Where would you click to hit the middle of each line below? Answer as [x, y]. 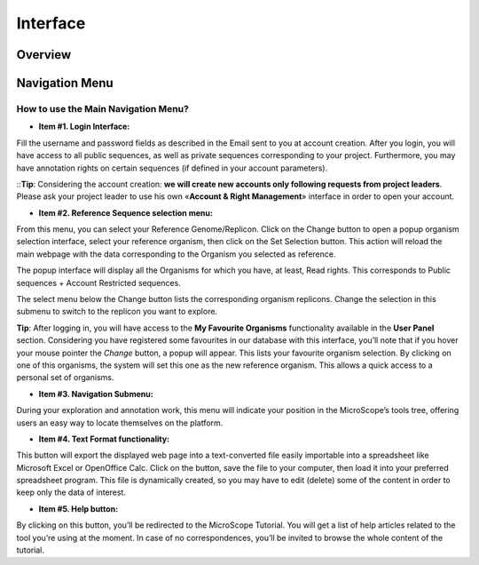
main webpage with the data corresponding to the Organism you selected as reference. [176, 254]
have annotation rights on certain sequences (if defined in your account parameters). [172, 168]
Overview [44, 55]
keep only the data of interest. [71, 492]
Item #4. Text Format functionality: [104, 439]
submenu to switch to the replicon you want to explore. [117, 312]
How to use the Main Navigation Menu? [103, 108]
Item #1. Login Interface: [84, 127]
